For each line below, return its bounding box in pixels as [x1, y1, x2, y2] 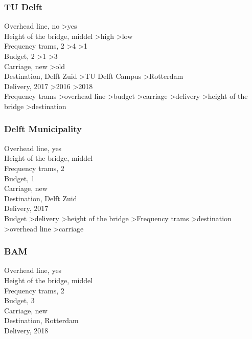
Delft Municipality [4, 122, 82, 135]
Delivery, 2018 [4, 325, 49, 335]
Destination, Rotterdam [4, 315, 79, 326]
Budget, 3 [4, 295, 35, 306]
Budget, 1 [4, 173, 35, 183]
